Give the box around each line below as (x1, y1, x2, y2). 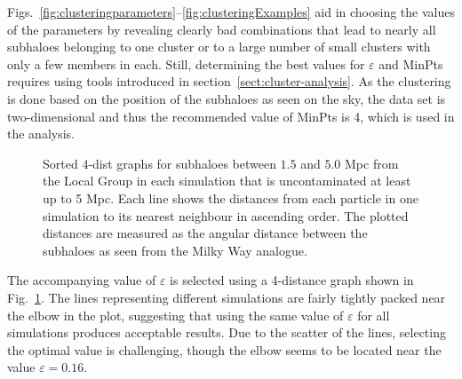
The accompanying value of (7, 271, 156, 289)
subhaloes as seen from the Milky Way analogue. (43, 241, 307, 259)
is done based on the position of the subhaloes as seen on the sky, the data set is (7, 89, 446, 107)
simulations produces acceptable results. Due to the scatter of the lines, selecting (7, 323, 446, 342)
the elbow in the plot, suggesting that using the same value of (7, 305, 344, 324)
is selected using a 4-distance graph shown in (170, 271, 414, 289)
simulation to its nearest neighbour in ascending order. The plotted (43, 206, 409, 225)
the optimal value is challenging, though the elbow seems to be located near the (7, 340, 442, 359)
